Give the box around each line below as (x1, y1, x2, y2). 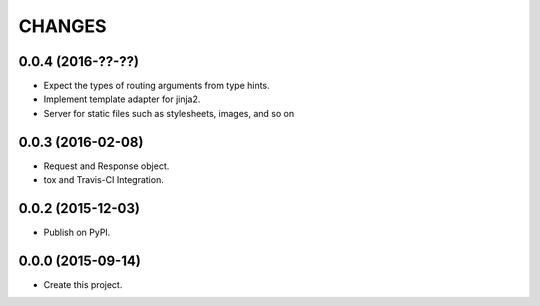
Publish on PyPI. (43, 226, 111, 239)
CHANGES (18, 15, 107, 37)
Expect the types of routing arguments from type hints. (43, 80, 270, 92)
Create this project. (43, 278, 123, 290)
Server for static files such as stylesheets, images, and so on (43, 107, 295, 119)
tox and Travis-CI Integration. (43, 174, 164, 186)
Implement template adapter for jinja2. (43, 93, 201, 105)
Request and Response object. (43, 160, 170, 172)
